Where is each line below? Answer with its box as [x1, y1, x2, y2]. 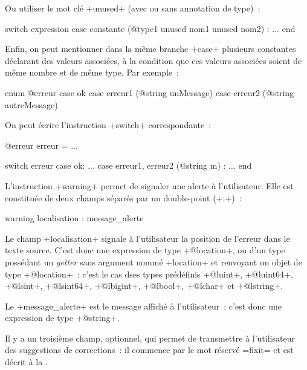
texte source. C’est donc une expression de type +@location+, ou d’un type [5, 244, 285, 256]
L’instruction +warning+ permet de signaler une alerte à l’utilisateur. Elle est [5, 179, 294, 192]
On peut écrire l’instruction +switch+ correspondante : [5, 118, 212, 131]
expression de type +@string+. [5, 311, 120, 324]
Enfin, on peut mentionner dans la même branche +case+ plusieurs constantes [5, 42, 296, 55]
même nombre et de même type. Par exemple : [5, 66, 179, 79]
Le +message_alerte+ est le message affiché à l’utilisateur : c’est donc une [5, 299, 282, 312]
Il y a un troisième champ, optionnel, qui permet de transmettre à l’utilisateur [5, 331, 295, 344]
